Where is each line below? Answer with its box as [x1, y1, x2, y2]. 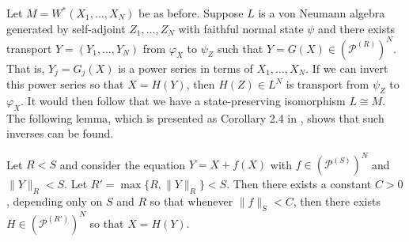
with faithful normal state [178, 20, 304, 36]
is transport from [286, 76, 369, 93]
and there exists [318, 20, 396, 36]
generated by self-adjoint [6, 20, 126, 36]
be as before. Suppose [138, 5, 244, 21]
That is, [6, 59, 45, 76]
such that [217, 40, 263, 56]
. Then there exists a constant [226, 176, 372, 192]
